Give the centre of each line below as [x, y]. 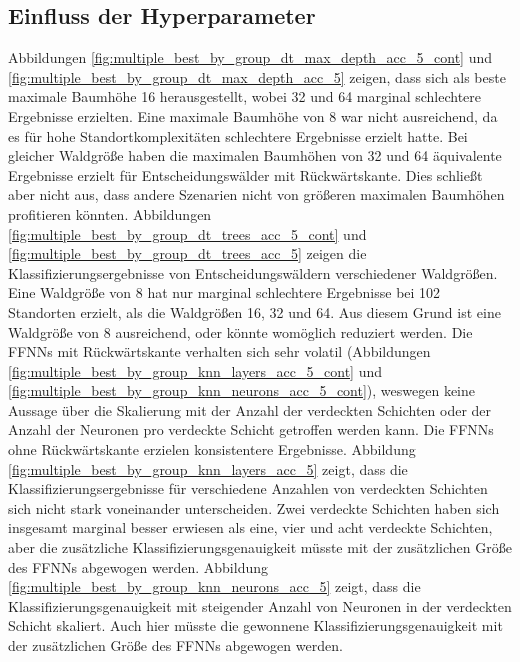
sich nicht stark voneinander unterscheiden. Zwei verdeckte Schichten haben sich [254, 507]
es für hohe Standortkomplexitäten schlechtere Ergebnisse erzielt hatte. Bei [238, 135]
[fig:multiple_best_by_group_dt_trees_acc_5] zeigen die [187, 253]
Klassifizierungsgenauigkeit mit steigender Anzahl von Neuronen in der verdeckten [260, 605]
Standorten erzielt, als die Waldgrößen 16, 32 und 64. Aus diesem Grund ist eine [254, 311]
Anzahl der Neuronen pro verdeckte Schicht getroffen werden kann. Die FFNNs [251, 429]
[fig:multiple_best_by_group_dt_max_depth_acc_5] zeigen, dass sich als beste [257, 76]
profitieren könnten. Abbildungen [110, 213]
